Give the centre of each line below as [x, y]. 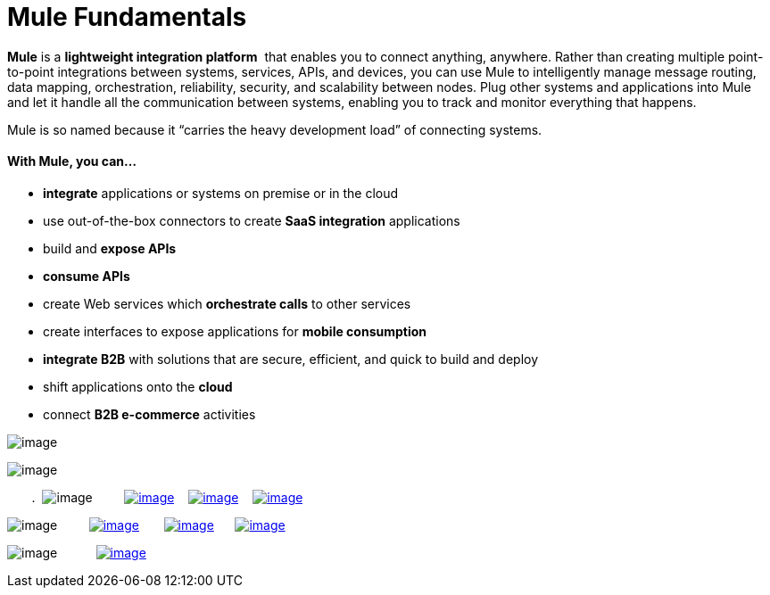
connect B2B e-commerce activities [149, 414]
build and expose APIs [110, 248]
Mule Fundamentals [127, 17]
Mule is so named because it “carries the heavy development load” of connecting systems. [275, 129]
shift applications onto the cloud [138, 386]
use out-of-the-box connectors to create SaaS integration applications [252, 220]
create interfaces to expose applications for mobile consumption [235, 331]
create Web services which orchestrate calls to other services [227, 303]
